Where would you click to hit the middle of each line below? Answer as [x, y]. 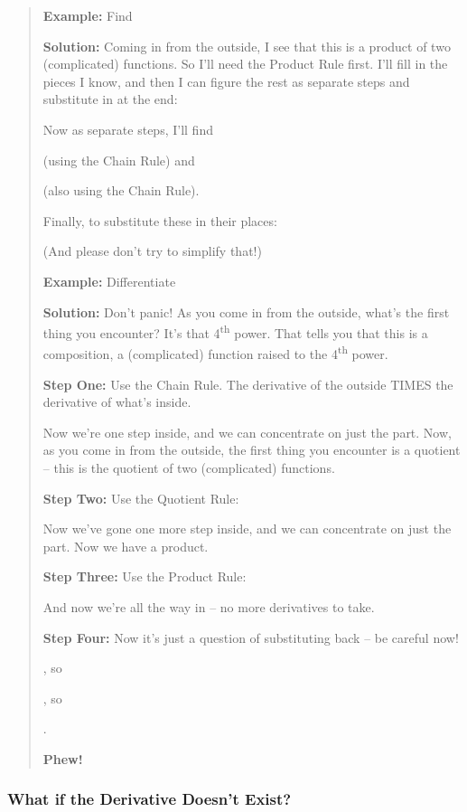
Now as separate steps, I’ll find [128, 129]
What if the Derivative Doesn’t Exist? [149, 799]
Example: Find [88, 15]
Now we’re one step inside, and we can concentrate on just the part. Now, [247, 432]
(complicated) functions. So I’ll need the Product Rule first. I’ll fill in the [245, 64]
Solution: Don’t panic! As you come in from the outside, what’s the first [246, 312]
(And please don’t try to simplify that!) [152, 251]
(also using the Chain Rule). [121, 190]
